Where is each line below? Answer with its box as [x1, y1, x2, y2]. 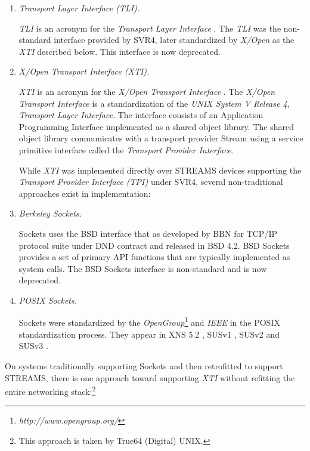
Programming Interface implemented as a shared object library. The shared [18, 120, 294, 132]
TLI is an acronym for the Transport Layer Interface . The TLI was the [18, 21, 281, 34]
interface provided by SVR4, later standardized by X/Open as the [54, 33, 294, 46]
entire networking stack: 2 [5, 384, 96, 397]
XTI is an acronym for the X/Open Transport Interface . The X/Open [18, 85, 275, 97]
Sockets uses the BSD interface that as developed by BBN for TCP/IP [18, 227, 277, 239]
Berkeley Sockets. [18, 207, 82, 220]
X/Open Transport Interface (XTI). [18, 65, 150, 78]
